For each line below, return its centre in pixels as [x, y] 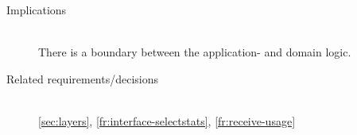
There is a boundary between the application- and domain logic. [195, 52]
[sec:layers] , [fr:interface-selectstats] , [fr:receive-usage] [167, 120]
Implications [37, 10]
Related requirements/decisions [83, 78]
